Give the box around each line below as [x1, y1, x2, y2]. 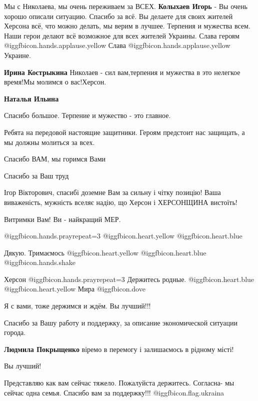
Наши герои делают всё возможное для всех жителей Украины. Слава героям [4, 30, 239, 40]
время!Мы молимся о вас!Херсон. [4, 76, 106, 87]
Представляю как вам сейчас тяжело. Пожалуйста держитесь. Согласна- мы [4, 377, 234, 388]
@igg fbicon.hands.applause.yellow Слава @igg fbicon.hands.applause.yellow [4, 40, 230, 50]
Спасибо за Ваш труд [4, 170, 69, 180]
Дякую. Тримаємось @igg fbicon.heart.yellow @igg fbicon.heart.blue [4, 247, 206, 257]
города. [4, 327, 26, 337]
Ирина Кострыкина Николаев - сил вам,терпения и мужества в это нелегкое [4, 66, 240, 77]
